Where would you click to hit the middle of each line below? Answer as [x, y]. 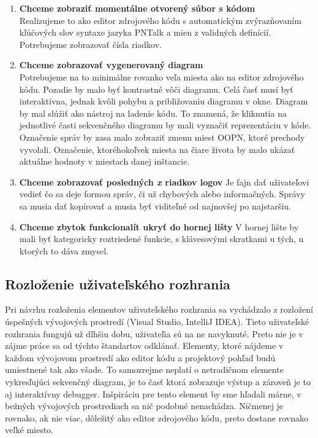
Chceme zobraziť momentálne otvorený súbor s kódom [137, 8]
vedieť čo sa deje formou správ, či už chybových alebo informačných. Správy [162, 194]
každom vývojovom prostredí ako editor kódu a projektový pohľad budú [140, 357]
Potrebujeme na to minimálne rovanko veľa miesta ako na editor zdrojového [161, 76]
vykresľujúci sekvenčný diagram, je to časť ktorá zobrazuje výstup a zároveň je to [158, 382]
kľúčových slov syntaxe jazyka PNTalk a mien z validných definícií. [145, 32]
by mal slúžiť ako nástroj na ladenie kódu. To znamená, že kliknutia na [153, 113]
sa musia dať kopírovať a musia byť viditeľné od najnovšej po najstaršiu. [155, 205]
